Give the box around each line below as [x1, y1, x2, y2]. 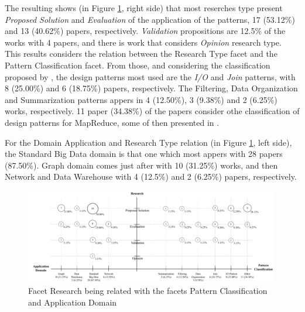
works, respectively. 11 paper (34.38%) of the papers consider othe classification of [5, 105, 300, 117]
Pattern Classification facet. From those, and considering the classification [5, 59, 270, 71]
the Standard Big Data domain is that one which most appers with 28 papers [5, 148, 283, 160]
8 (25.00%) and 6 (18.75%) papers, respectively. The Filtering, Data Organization [5, 82, 298, 94]
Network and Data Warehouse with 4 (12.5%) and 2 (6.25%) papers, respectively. [5, 170, 297, 183]
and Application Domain [28, 296, 117, 308]
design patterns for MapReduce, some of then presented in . [5, 116, 220, 128]
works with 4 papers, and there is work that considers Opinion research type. [5, 36, 282, 48]
